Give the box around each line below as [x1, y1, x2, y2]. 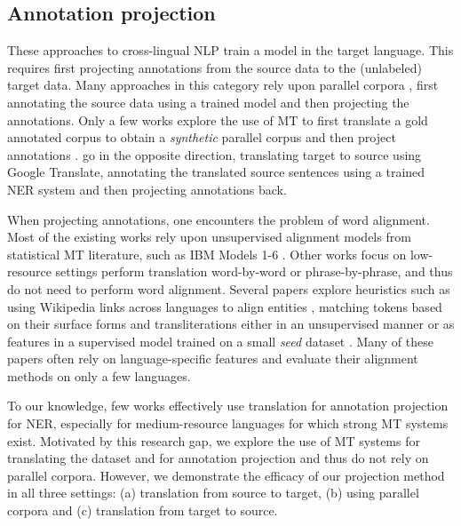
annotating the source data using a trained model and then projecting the [7, 92, 409, 111]
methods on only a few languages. [7, 366, 191, 385]
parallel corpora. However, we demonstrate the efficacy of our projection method [7, 466, 445, 484]
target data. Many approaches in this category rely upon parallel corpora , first [7, 76, 439, 94]
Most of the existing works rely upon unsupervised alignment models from [7, 227, 411, 246]
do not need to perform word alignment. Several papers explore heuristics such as [7, 279, 450, 298]
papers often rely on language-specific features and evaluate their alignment [7, 349, 418, 368]
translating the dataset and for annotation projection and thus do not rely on [7, 449, 429, 467]
